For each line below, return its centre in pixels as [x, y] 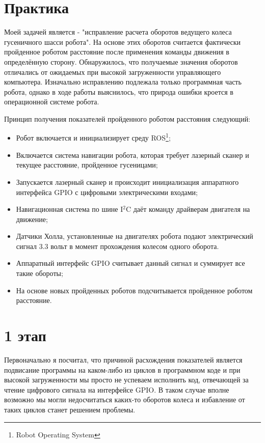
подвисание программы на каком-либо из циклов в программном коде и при [122, 369]
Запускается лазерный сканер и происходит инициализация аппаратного [127, 182]
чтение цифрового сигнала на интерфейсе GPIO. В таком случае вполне [117, 389]
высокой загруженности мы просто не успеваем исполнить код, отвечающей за [126, 380]
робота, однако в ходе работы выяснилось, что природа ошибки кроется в [119, 91]
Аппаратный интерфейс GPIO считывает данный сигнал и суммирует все [130, 263]
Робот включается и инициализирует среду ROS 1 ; [93, 137]
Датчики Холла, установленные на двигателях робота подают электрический [135, 236]
